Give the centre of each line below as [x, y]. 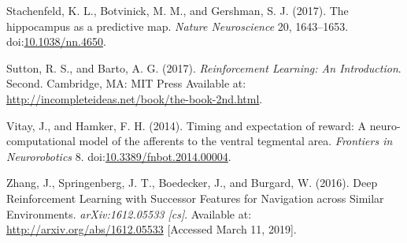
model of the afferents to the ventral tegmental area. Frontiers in [236, 141]
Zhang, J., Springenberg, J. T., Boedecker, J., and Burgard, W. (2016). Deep [192, 183]
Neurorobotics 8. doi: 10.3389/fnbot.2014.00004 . [119, 156]
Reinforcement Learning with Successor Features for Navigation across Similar [195, 198]
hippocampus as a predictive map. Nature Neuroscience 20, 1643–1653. [178, 26]
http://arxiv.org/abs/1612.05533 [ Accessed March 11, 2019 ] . [152, 229]
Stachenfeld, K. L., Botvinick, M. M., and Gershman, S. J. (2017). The [178, 10]
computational [41, 141]
